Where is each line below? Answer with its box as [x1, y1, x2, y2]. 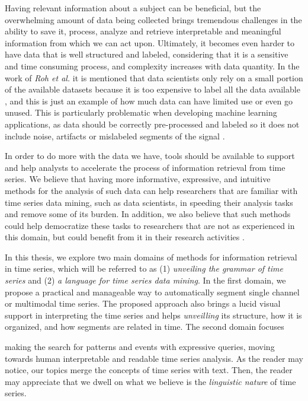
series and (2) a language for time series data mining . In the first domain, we [5, 274, 286, 287]
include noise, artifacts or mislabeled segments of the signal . [5, 129, 225, 142]
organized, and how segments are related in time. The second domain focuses [5, 320, 284, 333]
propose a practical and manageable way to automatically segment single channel [5, 285, 300, 298]
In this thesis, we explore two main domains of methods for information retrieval [5, 250, 297, 263]
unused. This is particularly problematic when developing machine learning [5, 106, 277, 119]
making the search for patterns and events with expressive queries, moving [5, 340, 275, 353]
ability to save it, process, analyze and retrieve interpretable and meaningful [5, 25, 281, 37]
